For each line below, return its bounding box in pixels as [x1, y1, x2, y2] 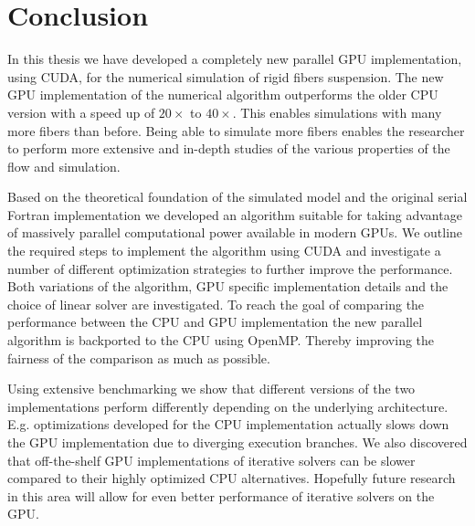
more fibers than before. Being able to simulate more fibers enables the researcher [7, 121, 465, 140]
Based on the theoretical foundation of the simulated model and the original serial [7, 187, 468, 206]
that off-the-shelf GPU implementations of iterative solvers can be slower [7, 450, 416, 469]
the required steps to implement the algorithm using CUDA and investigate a [7, 241, 441, 260]
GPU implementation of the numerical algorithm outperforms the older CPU [7, 85, 438, 104]
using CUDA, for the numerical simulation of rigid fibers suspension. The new [7, 67, 444, 86]
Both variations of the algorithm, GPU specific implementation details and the [7, 277, 449, 296]
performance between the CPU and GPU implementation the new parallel [7, 312, 423, 331]
